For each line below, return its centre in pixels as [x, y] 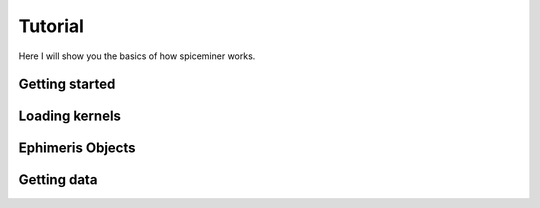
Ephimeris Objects [77, 148]
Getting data [58, 180]
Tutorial [51, 26]
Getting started [67, 84]
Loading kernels [70, 116]
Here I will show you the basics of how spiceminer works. [137, 56]
